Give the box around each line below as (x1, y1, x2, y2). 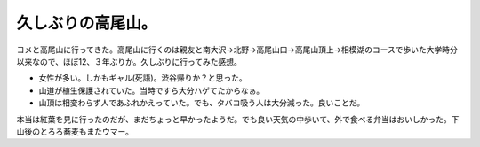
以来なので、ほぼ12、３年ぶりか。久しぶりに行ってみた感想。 (16, 56, 242, 66)
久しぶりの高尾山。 (16, 13, 157, 33)
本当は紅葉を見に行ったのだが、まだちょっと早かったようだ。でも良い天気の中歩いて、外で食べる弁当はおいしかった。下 (16, 113, 460, 124)
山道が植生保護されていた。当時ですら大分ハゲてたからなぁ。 (38, 85, 265, 96)
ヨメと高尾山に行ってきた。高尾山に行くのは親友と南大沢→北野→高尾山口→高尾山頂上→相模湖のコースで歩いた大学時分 (16, 44, 458, 55)
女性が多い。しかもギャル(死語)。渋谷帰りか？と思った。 (38, 73, 248, 83)
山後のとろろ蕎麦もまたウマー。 (16, 126, 133, 136)
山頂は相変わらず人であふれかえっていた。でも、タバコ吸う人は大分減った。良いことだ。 (38, 97, 365, 108)
